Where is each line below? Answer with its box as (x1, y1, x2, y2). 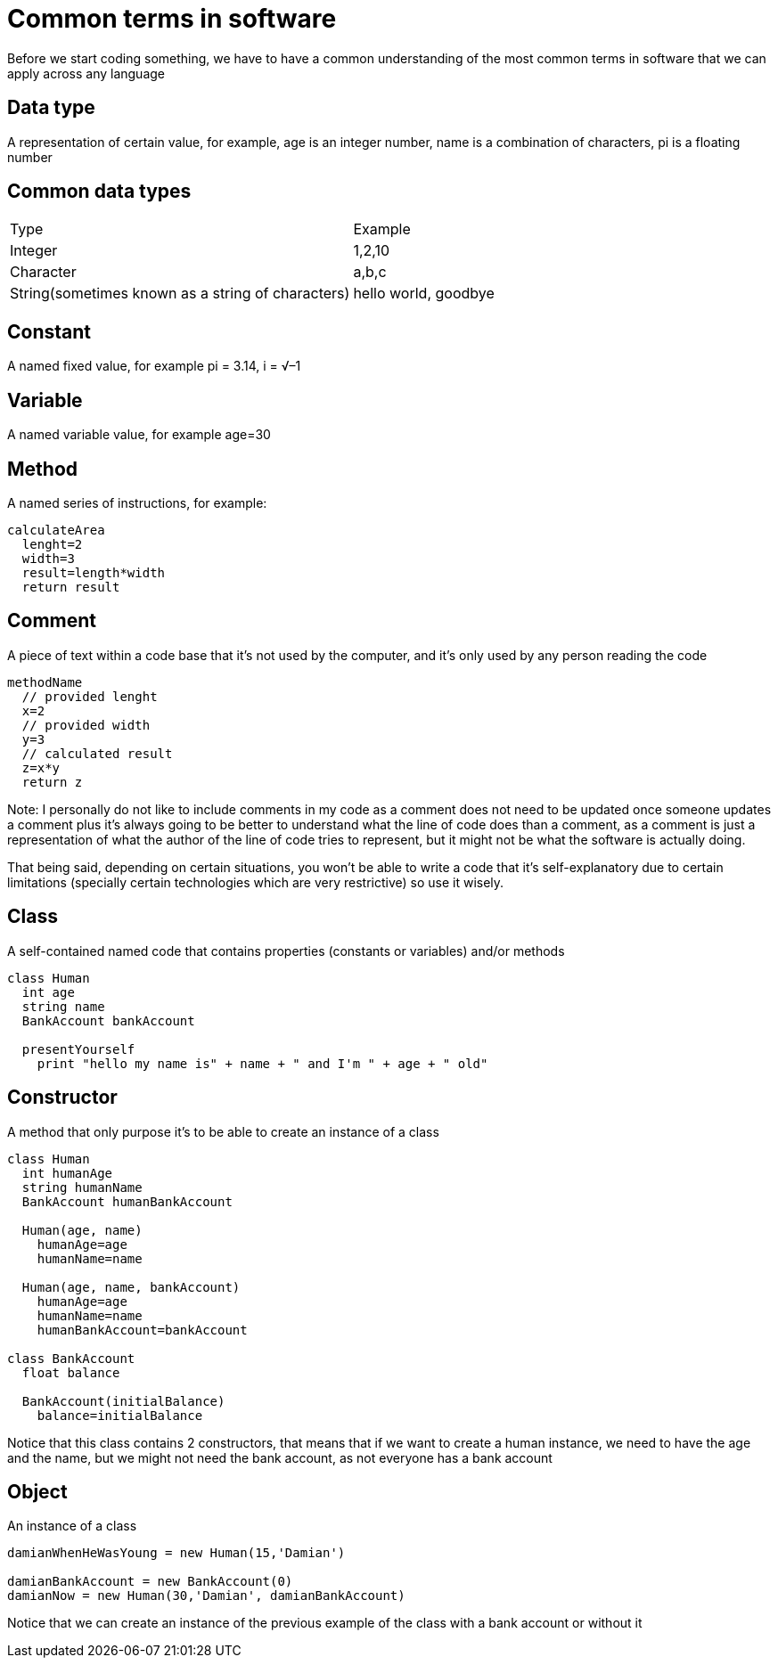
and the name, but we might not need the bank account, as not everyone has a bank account (7, 1449, 553, 1465)
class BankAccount (7, 1351, 135, 1366)
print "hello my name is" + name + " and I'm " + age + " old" (37, 1056, 488, 1071)
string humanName (21, 1179, 143, 1195)
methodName (7, 674, 83, 690)
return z (21, 774, 83, 789)
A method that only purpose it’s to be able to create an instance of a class (7, 1123, 439, 1139)
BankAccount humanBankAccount (21, 1194, 233, 1209)
